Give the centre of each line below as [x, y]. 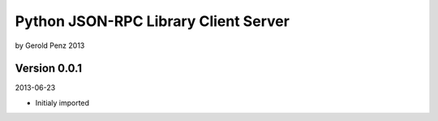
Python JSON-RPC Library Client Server [152, 21]
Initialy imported [62, 102]
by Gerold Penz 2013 [50, 45]
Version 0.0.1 [49, 69]
